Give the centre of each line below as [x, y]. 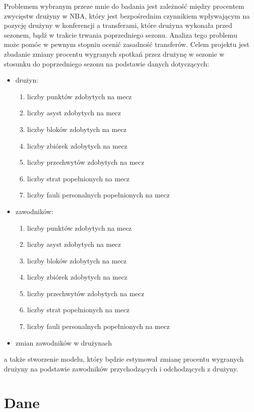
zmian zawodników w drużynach [64, 342]
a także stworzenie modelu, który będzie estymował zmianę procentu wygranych [124, 359]
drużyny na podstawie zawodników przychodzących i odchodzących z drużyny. [121, 368]
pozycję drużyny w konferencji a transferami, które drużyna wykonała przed [118, 25]
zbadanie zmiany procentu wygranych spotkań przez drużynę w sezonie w [114, 54]
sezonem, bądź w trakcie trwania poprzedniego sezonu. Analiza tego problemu [121, 34]
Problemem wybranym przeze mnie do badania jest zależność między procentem [124, 6]
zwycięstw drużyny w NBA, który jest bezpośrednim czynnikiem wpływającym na [127, 15]
